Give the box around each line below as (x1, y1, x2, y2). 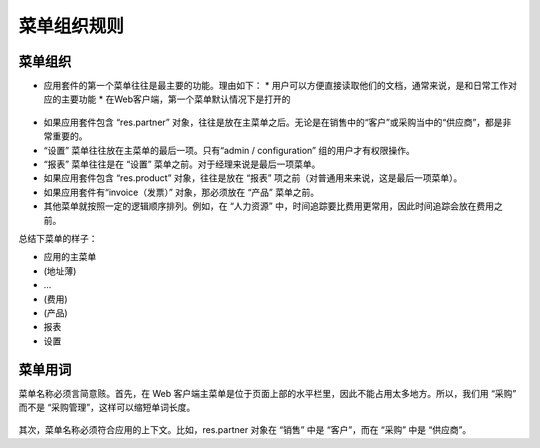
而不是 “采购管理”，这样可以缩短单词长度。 (18, 401, 196, 413)
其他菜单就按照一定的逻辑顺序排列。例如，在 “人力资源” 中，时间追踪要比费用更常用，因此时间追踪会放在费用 (43, 200, 495, 212)
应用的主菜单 (43, 251, 97, 263)
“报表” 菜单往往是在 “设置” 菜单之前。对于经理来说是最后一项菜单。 (43, 158, 321, 170)
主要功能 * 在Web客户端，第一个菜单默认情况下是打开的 (60, 93, 291, 105)
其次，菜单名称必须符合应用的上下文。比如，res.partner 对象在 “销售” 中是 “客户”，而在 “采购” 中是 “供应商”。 (18, 424, 472, 436)
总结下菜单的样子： (18, 232, 98, 244)
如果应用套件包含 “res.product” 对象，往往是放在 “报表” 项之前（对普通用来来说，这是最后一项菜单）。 (43, 172, 463, 184)
